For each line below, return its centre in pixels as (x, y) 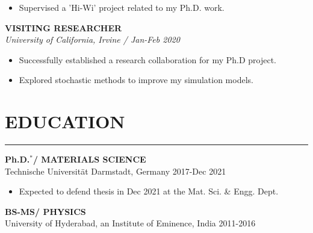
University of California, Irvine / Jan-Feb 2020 (92, 39)
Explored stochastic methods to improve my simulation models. (136, 80)
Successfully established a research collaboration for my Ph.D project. (148, 59)
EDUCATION (65, 121)
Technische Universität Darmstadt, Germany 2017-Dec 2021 (116, 171)
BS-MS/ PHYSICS (45, 211)
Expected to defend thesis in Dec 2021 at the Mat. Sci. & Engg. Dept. (149, 191)
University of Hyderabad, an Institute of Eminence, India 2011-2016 (130, 223)
